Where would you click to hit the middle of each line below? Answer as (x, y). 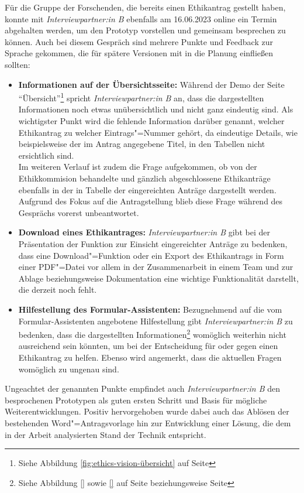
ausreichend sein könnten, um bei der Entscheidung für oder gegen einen (148, 346)
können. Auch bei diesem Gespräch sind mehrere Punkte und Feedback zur (139, 41)
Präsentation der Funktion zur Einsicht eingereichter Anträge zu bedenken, (153, 243)
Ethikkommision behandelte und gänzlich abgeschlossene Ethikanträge (144, 178)
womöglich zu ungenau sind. (69, 369)
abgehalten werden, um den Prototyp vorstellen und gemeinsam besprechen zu (145, 30)
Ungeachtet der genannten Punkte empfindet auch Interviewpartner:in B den (143, 388)
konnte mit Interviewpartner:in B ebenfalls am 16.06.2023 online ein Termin (141, 18)
